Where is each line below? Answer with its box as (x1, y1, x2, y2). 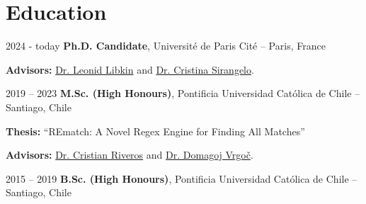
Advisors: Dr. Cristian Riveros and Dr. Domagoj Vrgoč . (6, 147, 253, 162)
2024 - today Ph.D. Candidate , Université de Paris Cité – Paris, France (6, 38, 326, 53)
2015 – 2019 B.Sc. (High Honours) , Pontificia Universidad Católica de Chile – (6, 171, 358, 186)
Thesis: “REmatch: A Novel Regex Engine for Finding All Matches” (6, 123, 305, 138)
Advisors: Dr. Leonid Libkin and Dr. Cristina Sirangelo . (6, 62, 254, 76)
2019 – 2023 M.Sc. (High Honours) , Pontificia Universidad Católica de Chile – (6, 86, 360, 101)
